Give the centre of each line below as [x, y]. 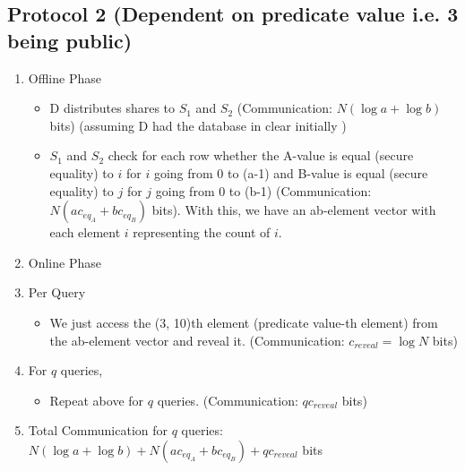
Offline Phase [65, 77]
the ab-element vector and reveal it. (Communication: [197, 340]
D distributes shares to [112, 108]
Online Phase [65, 262]
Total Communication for [98, 430]
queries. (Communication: [228, 400]
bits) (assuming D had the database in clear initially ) [198, 125]
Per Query [57, 292]
